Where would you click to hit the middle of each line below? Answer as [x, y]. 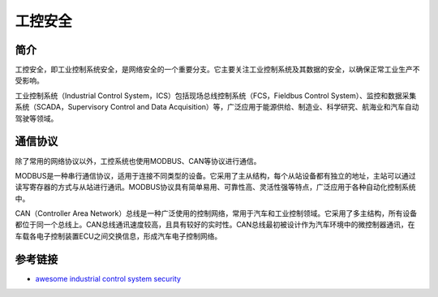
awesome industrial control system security [108, 278]
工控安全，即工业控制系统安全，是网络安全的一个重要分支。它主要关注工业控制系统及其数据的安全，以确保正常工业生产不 [217, 70]
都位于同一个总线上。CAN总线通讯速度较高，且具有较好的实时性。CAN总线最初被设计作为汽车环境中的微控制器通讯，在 [215, 225]
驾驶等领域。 [36, 118]
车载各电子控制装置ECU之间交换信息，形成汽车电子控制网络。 [118, 236]
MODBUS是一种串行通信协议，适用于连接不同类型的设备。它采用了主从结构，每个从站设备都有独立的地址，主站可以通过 [216, 175]
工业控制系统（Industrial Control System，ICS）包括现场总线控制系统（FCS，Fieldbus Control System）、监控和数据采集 [216, 95]
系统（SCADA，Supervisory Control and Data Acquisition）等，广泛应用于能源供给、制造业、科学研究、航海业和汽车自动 [217, 107]
